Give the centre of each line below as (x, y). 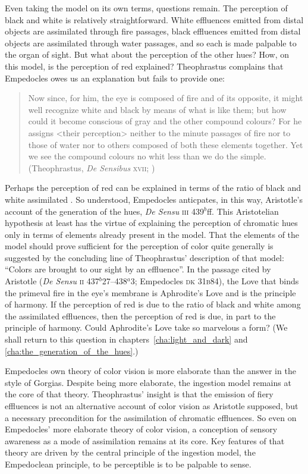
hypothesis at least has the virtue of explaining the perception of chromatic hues (151, 223)
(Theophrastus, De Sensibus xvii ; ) (92, 167)
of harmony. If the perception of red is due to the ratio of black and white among (153, 304)
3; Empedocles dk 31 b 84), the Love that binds (215, 281)
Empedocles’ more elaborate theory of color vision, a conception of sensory (141, 429)
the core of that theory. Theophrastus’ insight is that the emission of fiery (139, 394)
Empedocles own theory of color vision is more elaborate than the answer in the (150, 371)
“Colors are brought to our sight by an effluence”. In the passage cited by (138, 269)
